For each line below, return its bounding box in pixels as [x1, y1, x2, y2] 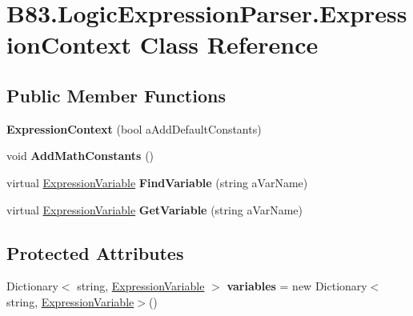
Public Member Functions [6, 82, 226, 107]
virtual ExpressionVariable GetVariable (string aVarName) [6, 201, 303, 218]
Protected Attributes [6, 240, 184, 265]
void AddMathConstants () [6, 147, 154, 164]
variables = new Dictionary [227, 278, 367, 294]
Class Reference [139, 28, 319, 61]
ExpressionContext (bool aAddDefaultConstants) [6, 120, 262, 137]
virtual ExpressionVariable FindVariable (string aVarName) [6, 174, 308, 190]
